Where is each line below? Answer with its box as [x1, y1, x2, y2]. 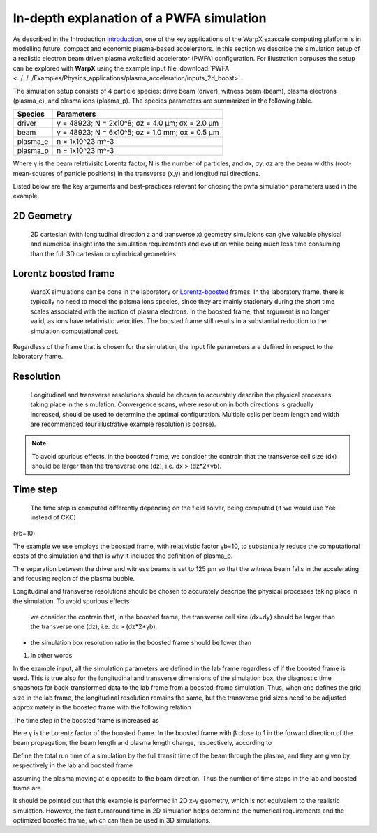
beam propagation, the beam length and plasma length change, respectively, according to [13, 739, 272, 747]
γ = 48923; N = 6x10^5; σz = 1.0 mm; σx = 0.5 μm [56, 128, 219, 138]
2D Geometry [13, 210, 73, 222]
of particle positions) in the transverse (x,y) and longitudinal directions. [56, 169, 260, 177]
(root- [335, 159, 352, 168]
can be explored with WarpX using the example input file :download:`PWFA [13, 64, 230, 73]
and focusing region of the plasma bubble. [13, 574, 135, 582]
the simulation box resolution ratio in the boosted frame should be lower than [30, 638, 252, 647]
